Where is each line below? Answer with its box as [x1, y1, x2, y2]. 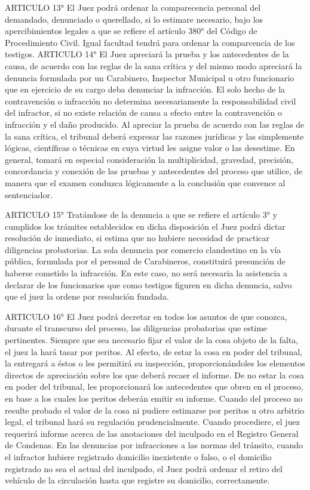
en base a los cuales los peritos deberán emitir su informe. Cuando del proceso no [5, 392, 303, 404]
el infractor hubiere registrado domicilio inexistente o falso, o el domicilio [5, 450, 272, 463]
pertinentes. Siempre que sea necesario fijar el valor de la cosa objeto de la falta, [5, 334, 299, 346]
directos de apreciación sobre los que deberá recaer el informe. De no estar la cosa [5, 368, 304, 381]
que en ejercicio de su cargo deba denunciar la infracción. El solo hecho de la [5, 83, 286, 95]
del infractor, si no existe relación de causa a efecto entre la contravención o [5, 106, 282, 119]
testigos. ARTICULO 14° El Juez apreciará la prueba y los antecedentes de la [5, 48, 289, 60]
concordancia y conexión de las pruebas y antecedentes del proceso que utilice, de [5, 165, 303, 177]
